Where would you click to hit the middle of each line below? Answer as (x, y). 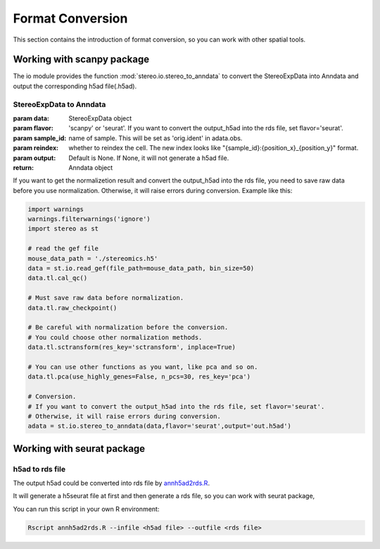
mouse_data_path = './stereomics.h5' (93, 258)
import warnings (56, 209)
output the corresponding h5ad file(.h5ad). (75, 86)
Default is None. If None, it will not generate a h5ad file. (149, 158)
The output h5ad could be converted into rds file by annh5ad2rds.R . (112, 483)
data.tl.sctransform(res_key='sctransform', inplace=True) (132, 347)
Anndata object (91, 167)
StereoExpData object (100, 118)
